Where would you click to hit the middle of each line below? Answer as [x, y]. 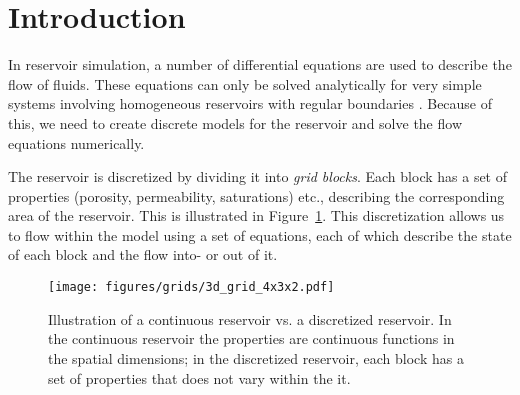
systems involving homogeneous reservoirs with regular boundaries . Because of [250, 103]
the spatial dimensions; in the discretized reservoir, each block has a [256, 357]
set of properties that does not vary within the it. [199, 377]
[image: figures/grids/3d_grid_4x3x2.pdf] [191, 287]
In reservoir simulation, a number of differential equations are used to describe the [260, 64]
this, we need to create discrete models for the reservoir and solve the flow [235, 122]
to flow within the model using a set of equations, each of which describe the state [260, 234]
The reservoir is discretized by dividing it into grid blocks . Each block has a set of [258, 176]
